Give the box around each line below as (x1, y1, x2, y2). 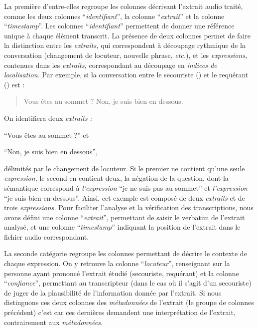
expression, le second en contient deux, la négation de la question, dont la (4, 173, 229, 183)
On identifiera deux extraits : (4, 112, 92, 123)
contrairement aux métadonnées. (4, 317, 103, 327)
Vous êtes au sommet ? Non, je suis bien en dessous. (23, 96, 183, 106)
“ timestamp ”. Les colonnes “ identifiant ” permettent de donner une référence (4, 20, 235, 31)
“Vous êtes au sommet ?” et (4, 129, 89, 140)
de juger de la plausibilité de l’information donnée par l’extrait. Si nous (4, 287, 222, 298)
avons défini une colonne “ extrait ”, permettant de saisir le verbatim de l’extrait (4, 212, 245, 222)
